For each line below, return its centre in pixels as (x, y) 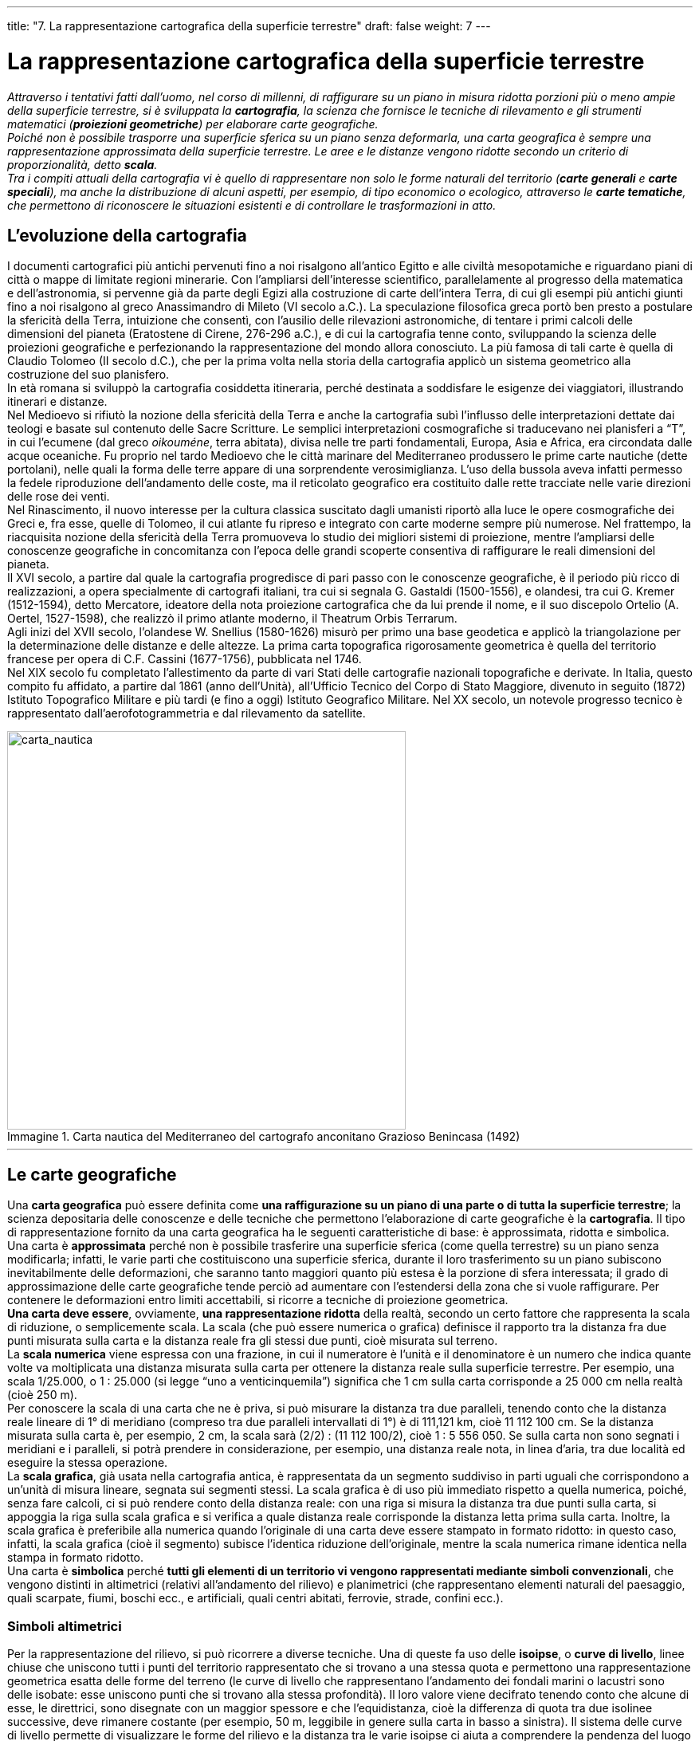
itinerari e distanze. (57, 402)
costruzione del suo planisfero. (88, 375)
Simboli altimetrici (65, 1626)
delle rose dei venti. (59, 497)
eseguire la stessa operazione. (88, 1463)
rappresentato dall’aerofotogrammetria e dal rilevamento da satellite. (187, 713)
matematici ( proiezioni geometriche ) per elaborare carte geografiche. (193, 124)
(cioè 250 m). (42, 1395)
